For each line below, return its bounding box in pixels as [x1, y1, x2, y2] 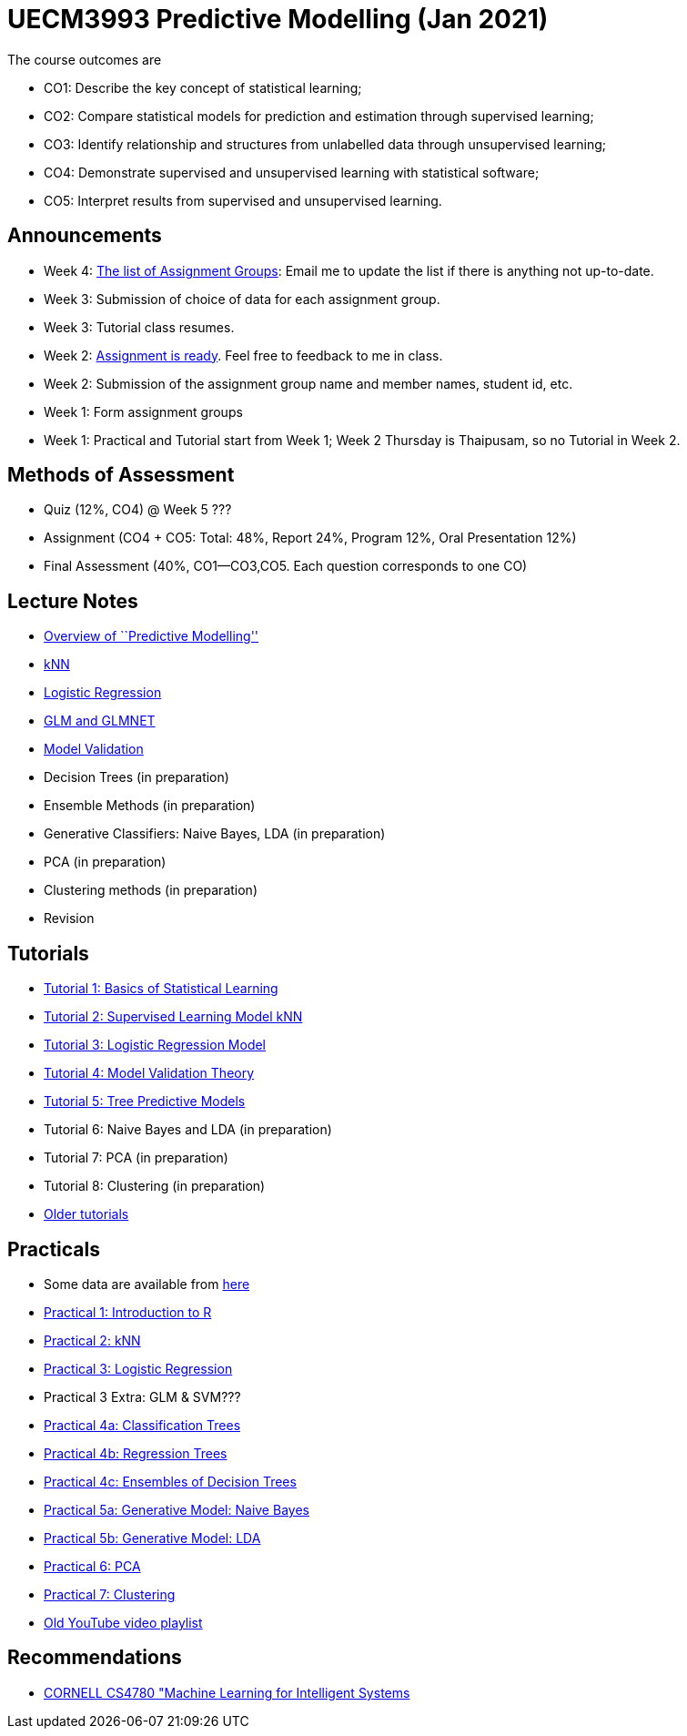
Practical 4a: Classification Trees [44, 1416, 241, 1433]
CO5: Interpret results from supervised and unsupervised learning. [44, 192, 442, 208]
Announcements [7, 224, 162, 248]
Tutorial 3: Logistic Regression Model [44, 1037, 267, 1053]
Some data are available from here [44, 1275, 250, 1292]
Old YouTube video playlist [44, 1614, 203, 1630]
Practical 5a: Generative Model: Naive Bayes [44, 1501, 309, 1518]
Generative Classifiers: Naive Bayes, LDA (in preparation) [44, 826, 386, 842]
